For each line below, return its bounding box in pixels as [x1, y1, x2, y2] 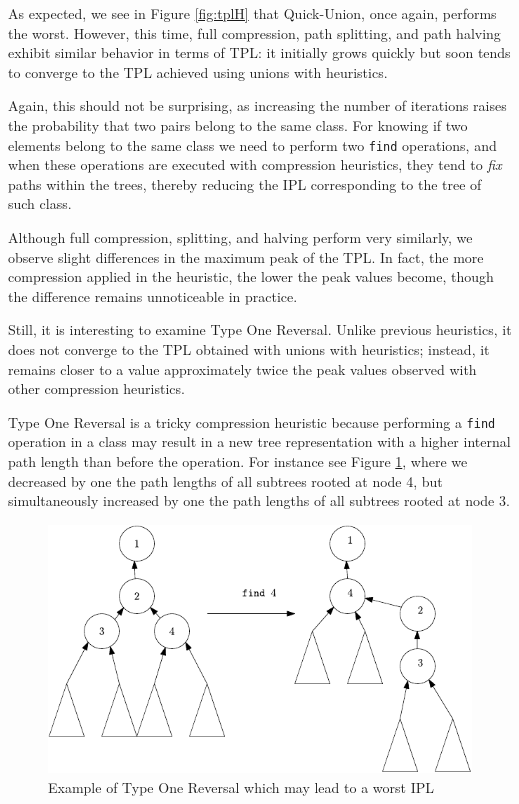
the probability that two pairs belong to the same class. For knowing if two [8, 114, 468, 135]
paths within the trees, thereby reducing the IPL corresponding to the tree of [8, 173, 482, 194]
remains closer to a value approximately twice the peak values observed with [8, 358, 477, 379]
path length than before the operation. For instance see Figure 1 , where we [8, 451, 468, 471]
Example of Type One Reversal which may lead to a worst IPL [48, 776, 434, 797]
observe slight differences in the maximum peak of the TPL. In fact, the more [8, 246, 484, 267]
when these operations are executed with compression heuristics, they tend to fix [8, 154, 502, 175]
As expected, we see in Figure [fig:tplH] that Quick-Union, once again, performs [8, 3, 497, 23]
